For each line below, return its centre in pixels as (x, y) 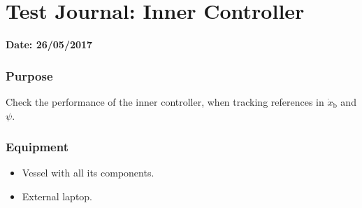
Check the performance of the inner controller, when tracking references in (165, 101)
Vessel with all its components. (88, 173)
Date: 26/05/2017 (49, 44)
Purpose (29, 75)
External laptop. (57, 196)
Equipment (37, 147)
